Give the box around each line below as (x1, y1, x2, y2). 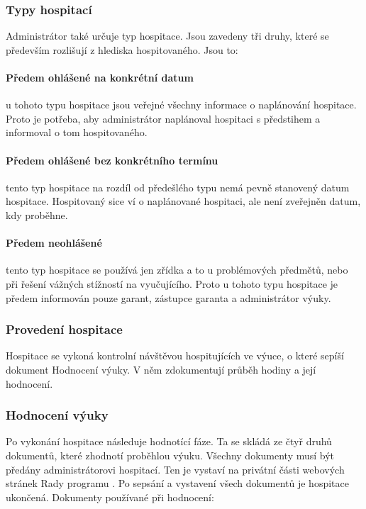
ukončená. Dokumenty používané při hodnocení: (6, 489, 214, 504)
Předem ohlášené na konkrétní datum (6, 70, 194, 84)
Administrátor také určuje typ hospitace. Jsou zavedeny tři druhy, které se (6, 28, 329, 43)
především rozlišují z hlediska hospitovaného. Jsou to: (6, 42, 238, 57)
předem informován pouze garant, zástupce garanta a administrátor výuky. (6, 290, 331, 305)
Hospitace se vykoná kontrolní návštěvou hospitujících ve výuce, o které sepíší (6, 348, 344, 363)
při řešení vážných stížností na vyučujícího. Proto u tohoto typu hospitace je (6, 276, 338, 291)
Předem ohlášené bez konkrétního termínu (6, 152, 218, 167)
